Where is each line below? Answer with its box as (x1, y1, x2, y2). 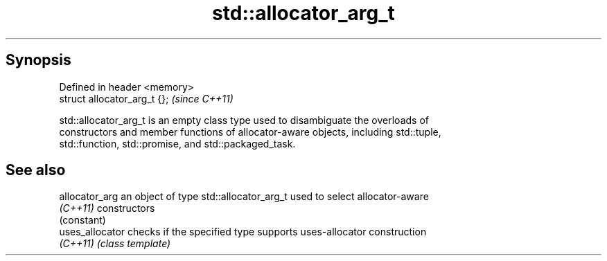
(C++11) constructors (59, 202, 155, 215)
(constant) (59, 214, 106, 226)
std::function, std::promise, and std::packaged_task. (59, 137, 296, 150)
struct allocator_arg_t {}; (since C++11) (59, 92, 234, 105)
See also (6, 161, 66, 179)
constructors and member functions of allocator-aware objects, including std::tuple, (59, 125, 441, 138)
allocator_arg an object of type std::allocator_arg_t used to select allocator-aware (59, 190, 429, 203)
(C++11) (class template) (59, 237, 171, 250)
